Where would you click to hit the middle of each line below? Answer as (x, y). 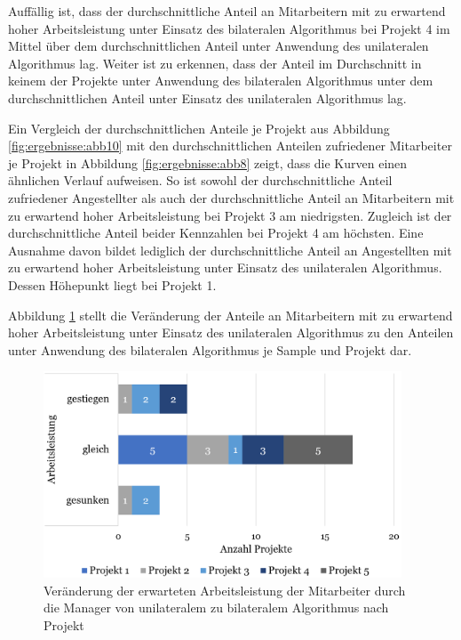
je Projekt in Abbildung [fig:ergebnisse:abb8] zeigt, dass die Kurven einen (208, 162)
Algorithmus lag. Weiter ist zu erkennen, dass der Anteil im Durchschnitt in (215, 63)
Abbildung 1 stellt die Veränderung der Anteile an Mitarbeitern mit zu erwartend (230, 315)
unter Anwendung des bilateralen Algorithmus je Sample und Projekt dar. (210, 349)
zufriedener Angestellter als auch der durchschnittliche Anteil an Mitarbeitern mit (231, 197)
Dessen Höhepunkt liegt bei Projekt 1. (112, 284)
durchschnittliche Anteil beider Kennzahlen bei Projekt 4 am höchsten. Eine (216, 233)
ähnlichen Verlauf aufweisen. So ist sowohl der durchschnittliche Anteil (200, 180)
